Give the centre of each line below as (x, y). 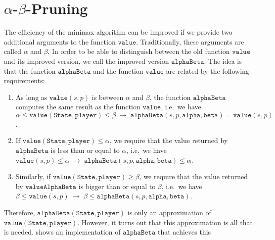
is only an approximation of (169, 213)
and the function (118, 71)
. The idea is (223, 61)
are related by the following (207, 71)
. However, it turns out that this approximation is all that (165, 222)
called (13, 51)
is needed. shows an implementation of (62, 232)
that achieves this (184, 232)
